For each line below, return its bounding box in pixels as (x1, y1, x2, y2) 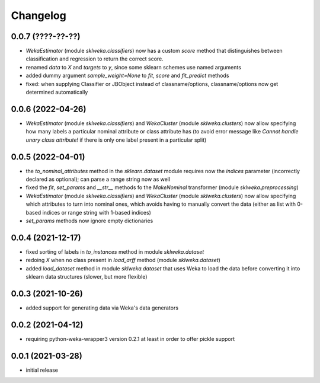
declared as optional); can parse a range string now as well (25, 175, 171, 183)
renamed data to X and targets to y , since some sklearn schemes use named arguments (25, 63, 241, 71)
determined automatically (25, 89, 88, 96)
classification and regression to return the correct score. (25, 55, 164, 62)
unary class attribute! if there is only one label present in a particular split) (25, 136, 207, 143)
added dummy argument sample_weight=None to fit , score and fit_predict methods (25, 72, 229, 79)
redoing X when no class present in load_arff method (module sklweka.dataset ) (25, 257, 220, 264)
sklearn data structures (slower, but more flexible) (25, 273, 148, 280)
